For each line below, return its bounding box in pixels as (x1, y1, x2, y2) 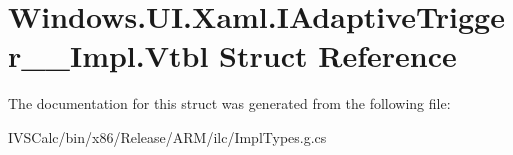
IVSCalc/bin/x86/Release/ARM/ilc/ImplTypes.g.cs (8, 126, 327, 147)
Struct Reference (219, 35, 457, 76)
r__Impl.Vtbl (8, 35, 209, 76)
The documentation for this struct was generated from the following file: (8, 93, 451, 114)
